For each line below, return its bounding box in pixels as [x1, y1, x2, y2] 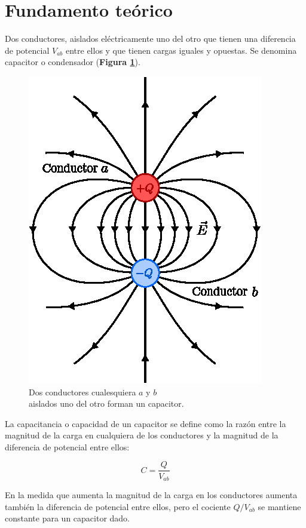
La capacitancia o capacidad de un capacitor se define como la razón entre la [5, 417, 286, 429]
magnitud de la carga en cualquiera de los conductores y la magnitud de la [5, 429, 279, 441]
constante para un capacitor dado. [5, 512, 130, 524]
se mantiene [258, 500, 301, 512]
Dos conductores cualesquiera [29, 385, 136, 398]
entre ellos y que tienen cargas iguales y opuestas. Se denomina [65, 44, 297, 56]
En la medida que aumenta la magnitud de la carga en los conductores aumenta [5, 488, 298, 501]
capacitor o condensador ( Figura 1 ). [5, 56, 140, 68]
